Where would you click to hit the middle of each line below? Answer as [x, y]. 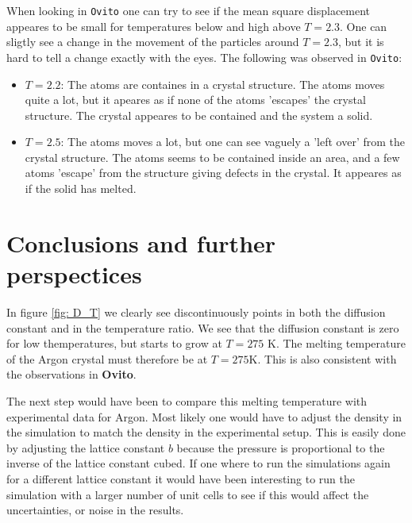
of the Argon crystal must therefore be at [107, 358]
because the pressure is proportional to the [281, 447]
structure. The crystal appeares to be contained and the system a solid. [199, 115]
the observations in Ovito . [71, 374]
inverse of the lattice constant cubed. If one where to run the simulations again [198, 463]
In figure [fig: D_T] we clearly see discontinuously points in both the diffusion [196, 311]
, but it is [361, 42]
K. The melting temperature [337, 343]
